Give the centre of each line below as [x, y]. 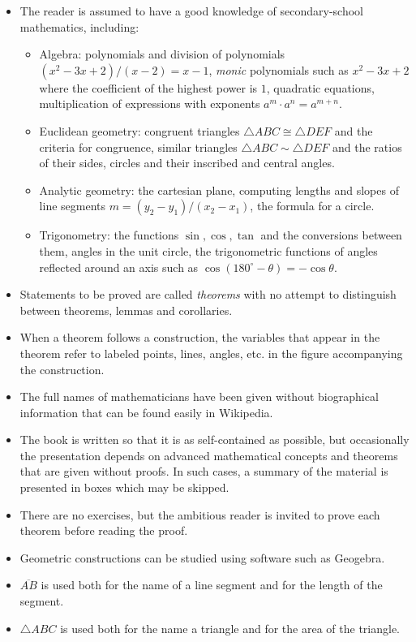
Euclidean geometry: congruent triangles [139, 130]
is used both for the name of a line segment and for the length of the [212, 585]
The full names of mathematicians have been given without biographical [199, 396]
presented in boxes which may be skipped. [124, 487]
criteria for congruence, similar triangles [138, 146]
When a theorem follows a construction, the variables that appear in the [200, 337]
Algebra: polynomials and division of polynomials [162, 54]
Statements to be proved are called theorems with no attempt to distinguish [208, 294]
